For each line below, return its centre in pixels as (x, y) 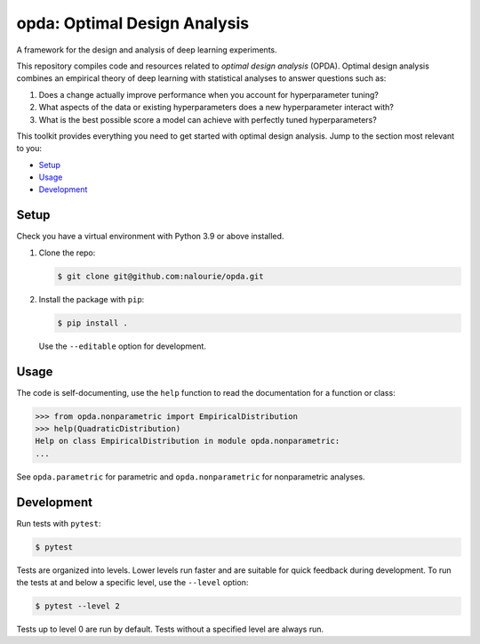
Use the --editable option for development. (122, 346)
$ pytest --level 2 (77, 606)
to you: (29, 149)
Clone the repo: (67, 253)
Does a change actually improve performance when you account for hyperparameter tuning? (209, 94)
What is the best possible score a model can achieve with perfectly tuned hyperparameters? (208, 119)
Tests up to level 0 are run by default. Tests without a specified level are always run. (170, 629)
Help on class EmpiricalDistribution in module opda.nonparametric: (188, 441)
